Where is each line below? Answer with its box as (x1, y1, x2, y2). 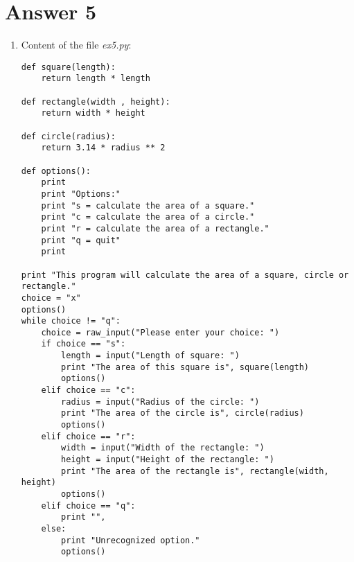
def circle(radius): (21, 131, 116, 141)
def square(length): (21, 62, 116, 72)
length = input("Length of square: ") (61, 351, 240, 361)
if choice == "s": (41, 339, 126, 349)
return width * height (41, 108, 145, 118)
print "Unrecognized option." (61, 535, 200, 545)
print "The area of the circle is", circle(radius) (61, 408, 304, 419)
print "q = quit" (41, 235, 121, 245)
